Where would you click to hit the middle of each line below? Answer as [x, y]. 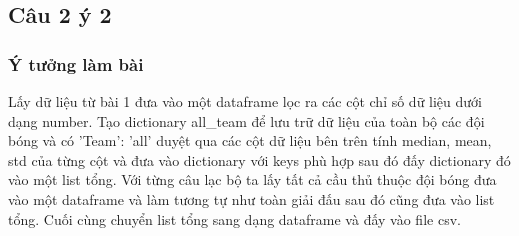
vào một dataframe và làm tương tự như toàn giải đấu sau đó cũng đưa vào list [251, 198]
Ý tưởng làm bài [76, 63]
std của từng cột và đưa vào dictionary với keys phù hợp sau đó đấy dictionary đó [259, 159]
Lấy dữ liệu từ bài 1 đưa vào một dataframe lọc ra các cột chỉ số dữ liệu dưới [245, 101]
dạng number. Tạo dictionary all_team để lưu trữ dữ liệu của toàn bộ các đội [246, 120]
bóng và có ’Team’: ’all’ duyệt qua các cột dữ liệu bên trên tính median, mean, [250, 140]
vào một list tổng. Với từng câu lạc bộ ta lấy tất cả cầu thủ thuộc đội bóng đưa [252, 179]
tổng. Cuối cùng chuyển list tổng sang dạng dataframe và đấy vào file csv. [234, 218]
